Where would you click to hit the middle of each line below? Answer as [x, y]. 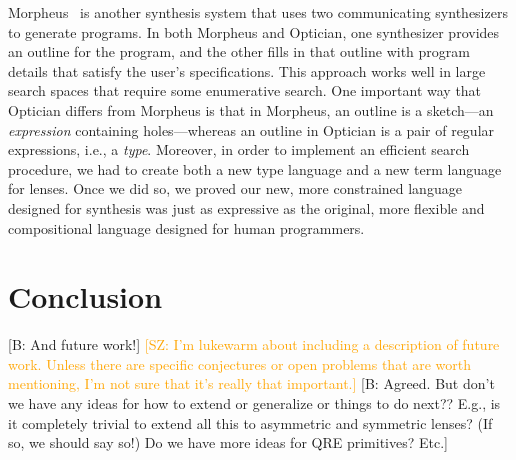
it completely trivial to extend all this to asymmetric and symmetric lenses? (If [250, 422]
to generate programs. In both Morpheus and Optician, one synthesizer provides [254, 31]
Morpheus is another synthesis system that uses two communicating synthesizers [258, 12]
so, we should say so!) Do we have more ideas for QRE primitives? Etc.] [228, 442]
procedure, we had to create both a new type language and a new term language [255, 168]
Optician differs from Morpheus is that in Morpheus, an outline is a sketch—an [251, 109]
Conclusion [85, 296]
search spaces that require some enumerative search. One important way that [245, 90]
